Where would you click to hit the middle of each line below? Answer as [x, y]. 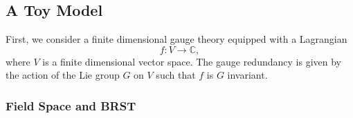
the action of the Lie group [63, 75]
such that [176, 75]
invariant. [247, 75]
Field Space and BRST [71, 105]
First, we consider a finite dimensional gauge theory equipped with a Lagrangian [176, 39]
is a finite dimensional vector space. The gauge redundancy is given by [192, 61]
